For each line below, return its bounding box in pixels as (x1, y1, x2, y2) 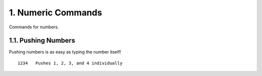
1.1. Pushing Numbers (9, 37, 75, 45)
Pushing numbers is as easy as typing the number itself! (9, 49, 121, 55)
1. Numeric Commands (9, 7, 102, 18)
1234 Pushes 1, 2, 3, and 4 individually (17, 60, 123, 66)
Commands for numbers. (9, 24, 59, 30)
